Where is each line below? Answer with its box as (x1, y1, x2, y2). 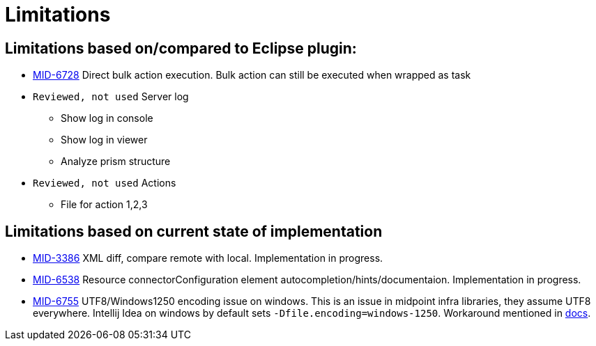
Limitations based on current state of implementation (5, 222, 383, 240)
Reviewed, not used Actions (33, 177, 176, 189)
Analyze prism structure (61, 155, 171, 168)
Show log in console (61, 112, 153, 125)
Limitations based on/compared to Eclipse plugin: (5, 39, 357, 57)
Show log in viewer (61, 134, 148, 146)
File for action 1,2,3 (61, 198, 148, 211)
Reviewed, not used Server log (33, 91, 189, 103)
